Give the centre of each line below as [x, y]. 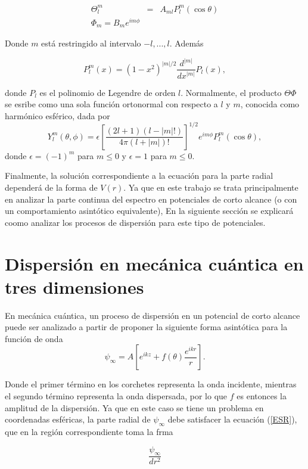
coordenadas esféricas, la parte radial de [78, 419]
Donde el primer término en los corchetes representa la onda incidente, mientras [151, 384]
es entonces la [262, 396]
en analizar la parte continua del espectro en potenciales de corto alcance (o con [151, 199]
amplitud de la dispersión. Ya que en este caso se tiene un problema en [134, 407]
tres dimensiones [74, 286]
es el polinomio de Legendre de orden [108, 92]
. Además [186, 43]
